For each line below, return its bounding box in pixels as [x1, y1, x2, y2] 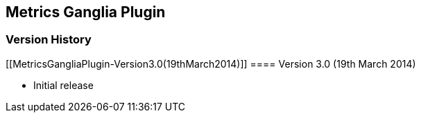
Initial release [33, 79, 94, 91]
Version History [6, 32, 92, 47]
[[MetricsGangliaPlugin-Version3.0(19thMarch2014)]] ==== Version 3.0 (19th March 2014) [6, 57, 416, 70]
